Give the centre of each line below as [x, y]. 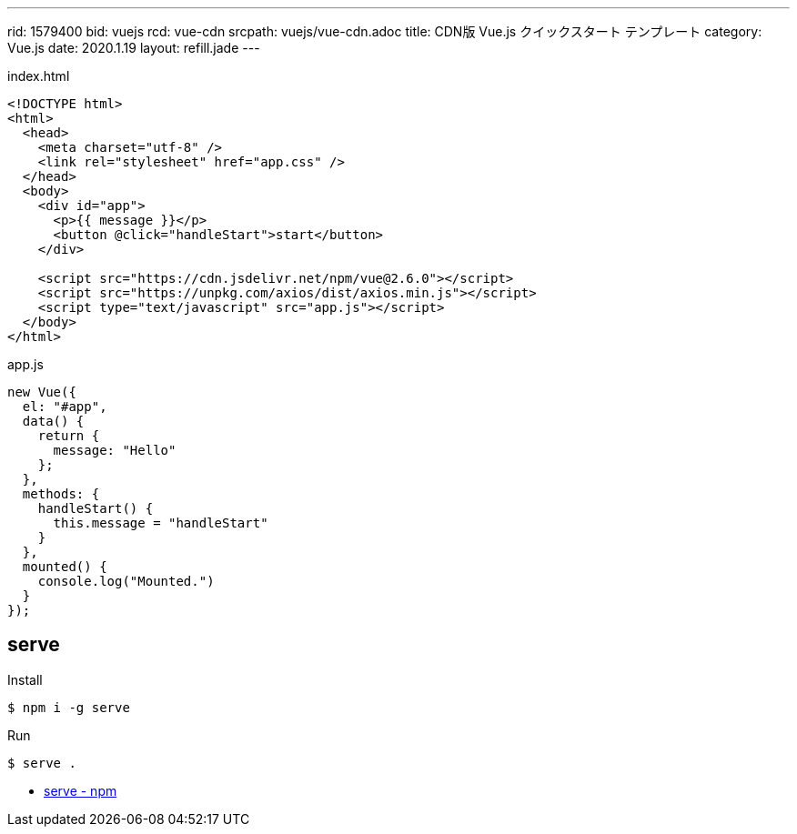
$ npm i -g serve [69, 707]
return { [69, 436]
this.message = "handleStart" [161, 523]
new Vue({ [42, 392]
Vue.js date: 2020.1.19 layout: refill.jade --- [134, 48]
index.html [39, 76]
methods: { [61, 494]
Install [25, 679]
